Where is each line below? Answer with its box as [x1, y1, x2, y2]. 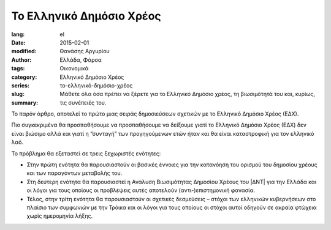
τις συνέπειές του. [59, 98, 107, 106]
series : [11, 81, 30, 89]
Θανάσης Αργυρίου [59, 48, 110, 55]
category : [11, 73, 37, 81]
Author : [11, 56, 32, 64]
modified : [11, 48, 37, 55]
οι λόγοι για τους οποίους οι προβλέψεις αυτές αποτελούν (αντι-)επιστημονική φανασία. [26, 187, 256, 194]
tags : [11, 65, 25, 72]
